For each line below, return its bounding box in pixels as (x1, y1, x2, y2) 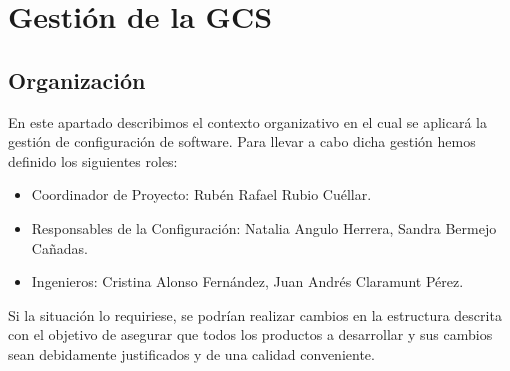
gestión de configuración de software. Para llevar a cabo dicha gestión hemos (8, 131, 476, 152)
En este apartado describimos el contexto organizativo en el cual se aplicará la (8, 111, 487, 132)
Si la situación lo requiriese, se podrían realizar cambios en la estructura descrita (8, 304, 502, 325)
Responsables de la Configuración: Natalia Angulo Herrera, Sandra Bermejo (31, 217, 497, 238)
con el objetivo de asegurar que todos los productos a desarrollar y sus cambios (8, 324, 493, 345)
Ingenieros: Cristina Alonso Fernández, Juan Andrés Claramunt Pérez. (31, 271, 464, 292)
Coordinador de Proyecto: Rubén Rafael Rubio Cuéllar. (31, 184, 372, 205)
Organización (8, 64, 146, 95)
